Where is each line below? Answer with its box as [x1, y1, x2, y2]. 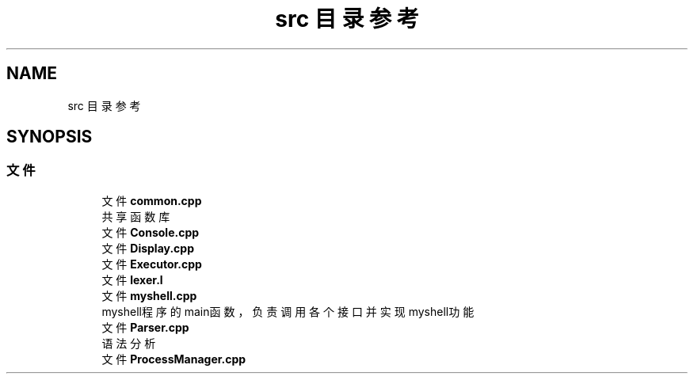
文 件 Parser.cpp [101, 320, 189, 334]
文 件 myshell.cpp [101, 288, 197, 302]
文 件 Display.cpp [101, 241, 194, 255]
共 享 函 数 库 [101, 209, 170, 223]
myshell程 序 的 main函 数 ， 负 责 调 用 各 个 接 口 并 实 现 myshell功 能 [101, 304, 475, 318]
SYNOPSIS [6, 127, 93, 147]
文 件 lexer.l [101, 272, 163, 287]
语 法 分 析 [101, 336, 156, 350]
